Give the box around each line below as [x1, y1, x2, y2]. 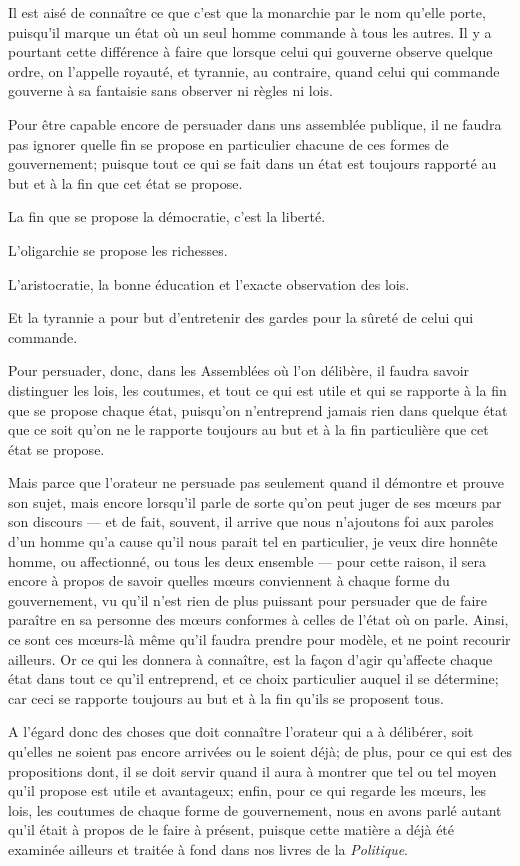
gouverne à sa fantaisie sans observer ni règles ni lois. [8, 80, 333, 101]
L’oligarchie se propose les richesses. [8, 239, 228, 260]
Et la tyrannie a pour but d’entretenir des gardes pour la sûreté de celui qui [8, 307, 474, 328]
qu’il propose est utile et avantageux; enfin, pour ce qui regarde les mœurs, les [8, 780, 487, 801]
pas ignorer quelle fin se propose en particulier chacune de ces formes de [8, 133, 449, 154]
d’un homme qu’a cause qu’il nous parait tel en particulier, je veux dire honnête [8, 531, 498, 552]
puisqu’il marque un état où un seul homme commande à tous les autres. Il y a [8, 21, 492, 42]
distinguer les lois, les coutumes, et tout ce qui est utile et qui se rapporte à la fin [8, 379, 507, 400]
